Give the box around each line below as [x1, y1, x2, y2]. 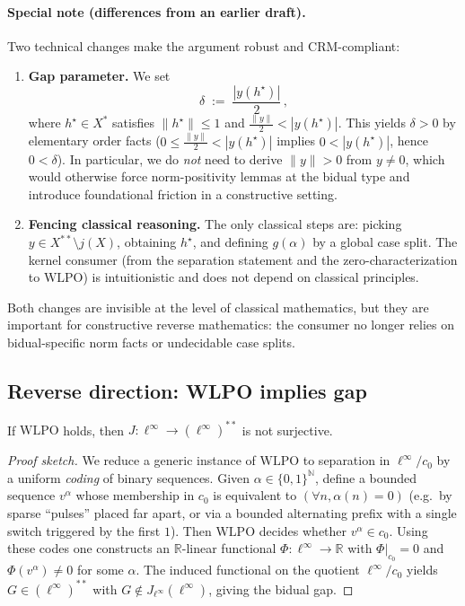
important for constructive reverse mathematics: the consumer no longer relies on [7, 315, 455, 334]
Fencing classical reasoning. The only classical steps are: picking [28, 215, 402, 233]
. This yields [338, 113, 406, 132]
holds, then [63, 420, 125, 439]
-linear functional [181, 539, 276, 558]
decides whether [259, 521, 347, 540]
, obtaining [117, 233, 177, 251]
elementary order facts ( [28, 131, 161, 150]
